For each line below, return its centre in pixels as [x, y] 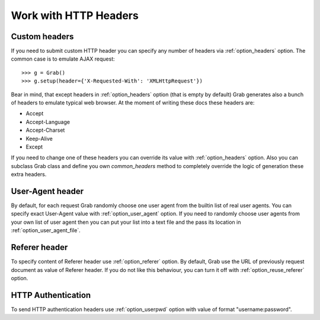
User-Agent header [47, 191]
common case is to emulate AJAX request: [63, 59]
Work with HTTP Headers [75, 15]
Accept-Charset [45, 130]
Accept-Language [48, 122]
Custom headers [42, 37]
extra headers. [29, 175]
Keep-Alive [39, 138]
